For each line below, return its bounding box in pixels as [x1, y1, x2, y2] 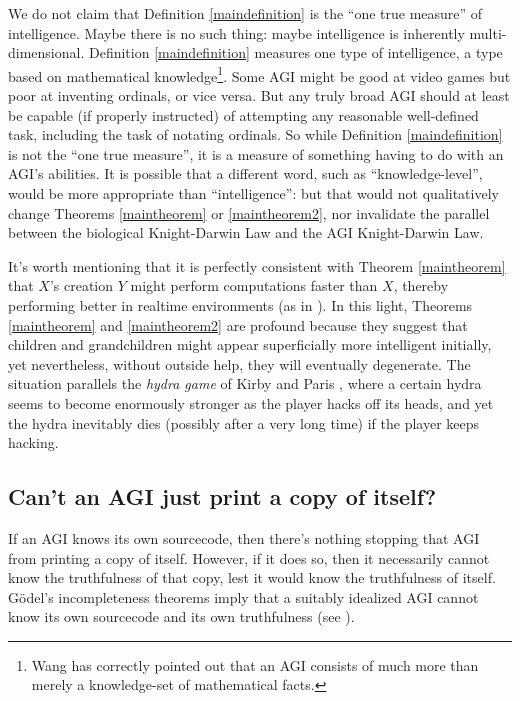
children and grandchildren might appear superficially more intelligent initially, [8, 334, 492, 355]
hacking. [8, 432, 59, 453]
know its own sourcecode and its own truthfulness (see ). [8, 606, 355, 627]
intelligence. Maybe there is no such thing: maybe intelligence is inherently [8, 22, 465, 43]
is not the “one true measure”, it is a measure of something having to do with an [8, 143, 504, 164]
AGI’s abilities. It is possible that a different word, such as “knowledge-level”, [8, 163, 483, 184]
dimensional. [8, 42, 85, 63]
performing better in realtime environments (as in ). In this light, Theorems [8, 294, 473, 315]
